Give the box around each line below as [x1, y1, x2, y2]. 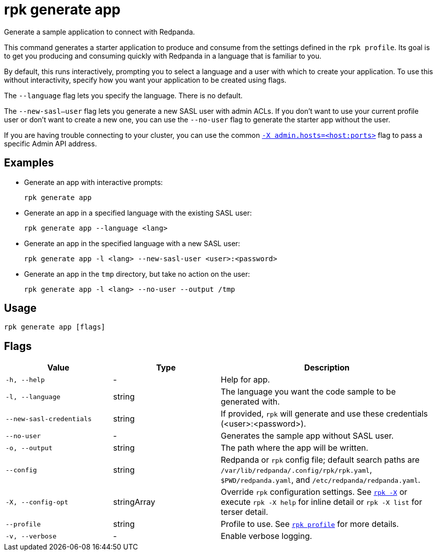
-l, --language [6, 393, 61, 401]
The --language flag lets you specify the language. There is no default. [4, 91, 243, 100]
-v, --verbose [6, 532, 57, 540]
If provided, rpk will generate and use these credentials [221, 409, 428, 419]
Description [304, 362, 350, 373]
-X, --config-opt [6, 498, 69, 506]
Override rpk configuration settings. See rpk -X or [221, 487, 407, 497]
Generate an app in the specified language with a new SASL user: [24, 239, 240, 248]
